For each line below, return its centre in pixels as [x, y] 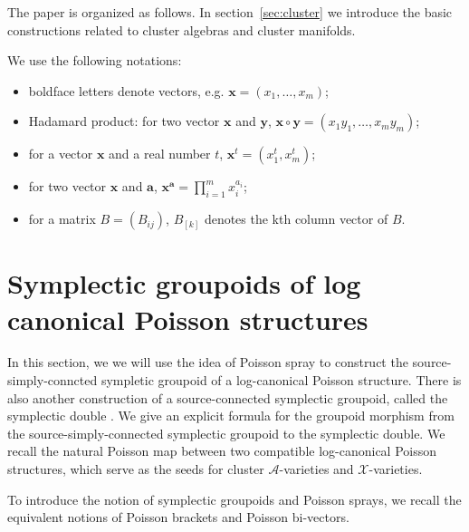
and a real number [160, 154]
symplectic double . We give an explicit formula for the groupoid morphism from [231, 416]
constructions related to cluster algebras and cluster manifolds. [182, 29]
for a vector [61, 154]
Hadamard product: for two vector [124, 121]
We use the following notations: [95, 60]
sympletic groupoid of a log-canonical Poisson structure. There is [281, 380]
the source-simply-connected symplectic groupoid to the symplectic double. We [226, 433]
